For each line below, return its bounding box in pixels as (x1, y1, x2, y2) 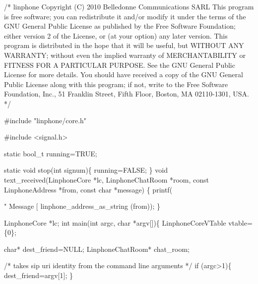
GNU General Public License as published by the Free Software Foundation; (4, 21, 236, 31)
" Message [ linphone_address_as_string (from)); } (4, 201, 160, 211)
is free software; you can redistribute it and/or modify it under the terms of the (4, 11, 246, 21)
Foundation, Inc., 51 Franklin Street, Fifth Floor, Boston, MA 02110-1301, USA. (4, 89, 249, 99)
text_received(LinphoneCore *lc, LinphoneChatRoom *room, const (4, 174, 209, 185)
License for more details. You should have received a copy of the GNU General (4, 69, 243, 80)
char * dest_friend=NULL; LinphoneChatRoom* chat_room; (4, 243, 190, 254)
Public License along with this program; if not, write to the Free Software (4, 79, 228, 89)
